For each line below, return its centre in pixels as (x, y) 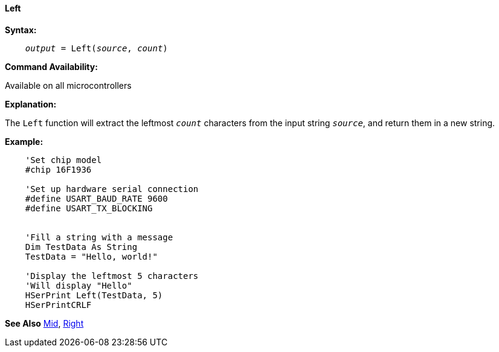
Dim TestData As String (81, 247)
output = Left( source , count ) (96, 48)
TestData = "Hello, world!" (91, 256)
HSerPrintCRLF (58, 305)
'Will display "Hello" (79, 285)
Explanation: (31, 104)
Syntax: (21, 30)
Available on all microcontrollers (68, 85)
